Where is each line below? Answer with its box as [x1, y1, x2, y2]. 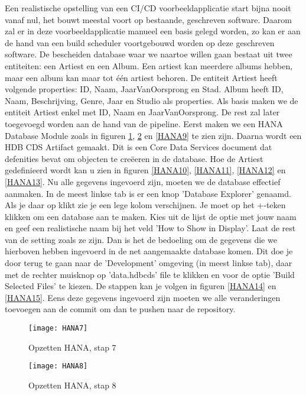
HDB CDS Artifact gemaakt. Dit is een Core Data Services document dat [5, 141, 272, 153]
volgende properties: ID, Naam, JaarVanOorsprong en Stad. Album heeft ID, [5, 83, 284, 95]
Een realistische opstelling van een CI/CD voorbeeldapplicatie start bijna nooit [5, 2, 291, 14]
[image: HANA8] [28, 362, 88, 371]
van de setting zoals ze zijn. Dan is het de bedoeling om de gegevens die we [5, 233, 277, 245]
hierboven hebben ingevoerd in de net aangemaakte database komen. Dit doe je [5, 245, 293, 257]
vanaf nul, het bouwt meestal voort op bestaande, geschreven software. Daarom [5, 13, 292, 25]
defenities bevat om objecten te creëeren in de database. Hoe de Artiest [5, 152, 263, 164]
